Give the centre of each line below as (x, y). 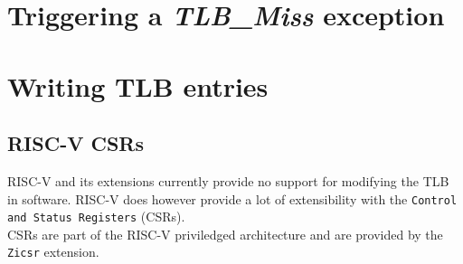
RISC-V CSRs (76, 143)
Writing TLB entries (138, 85)
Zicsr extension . (53, 252)
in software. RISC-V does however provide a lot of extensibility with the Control (232, 198)
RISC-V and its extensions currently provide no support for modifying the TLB (228, 180)
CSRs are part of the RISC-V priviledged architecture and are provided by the (225, 234)
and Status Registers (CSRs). (96, 217)
